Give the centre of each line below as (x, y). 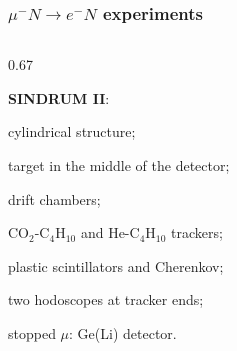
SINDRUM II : (59, 97)
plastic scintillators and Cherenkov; (116, 265)
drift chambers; (54, 198)
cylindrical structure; (72, 131)
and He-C (110, 232)
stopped (32, 332)
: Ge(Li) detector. (123, 332)
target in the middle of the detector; (119, 165)
